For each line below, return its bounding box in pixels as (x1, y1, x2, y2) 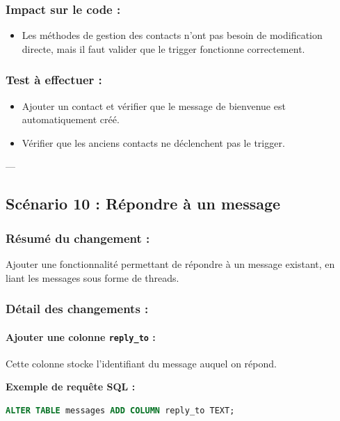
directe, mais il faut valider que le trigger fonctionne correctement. (22, 41, 305, 56)
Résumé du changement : (6, 229, 150, 246)
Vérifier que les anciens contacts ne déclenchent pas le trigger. (22, 135, 285, 150)
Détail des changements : (6, 300, 149, 317)
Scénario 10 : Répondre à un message (6, 193, 281, 214)
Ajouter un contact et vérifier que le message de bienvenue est (22, 98, 286, 113)
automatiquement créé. (22, 112, 120, 127)
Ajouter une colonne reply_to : (6, 329, 156, 344)
